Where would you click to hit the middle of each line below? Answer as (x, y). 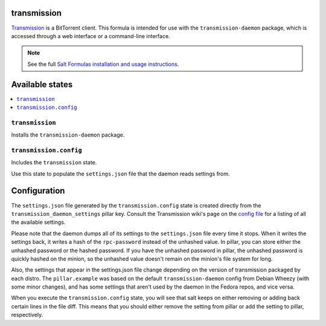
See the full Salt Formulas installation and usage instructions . (103, 64)
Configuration (38, 191)
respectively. (27, 315)
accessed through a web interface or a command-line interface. (91, 36)
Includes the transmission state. (54, 163)
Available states (42, 84)
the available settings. (38, 222)
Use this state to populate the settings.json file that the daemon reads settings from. (120, 174)
